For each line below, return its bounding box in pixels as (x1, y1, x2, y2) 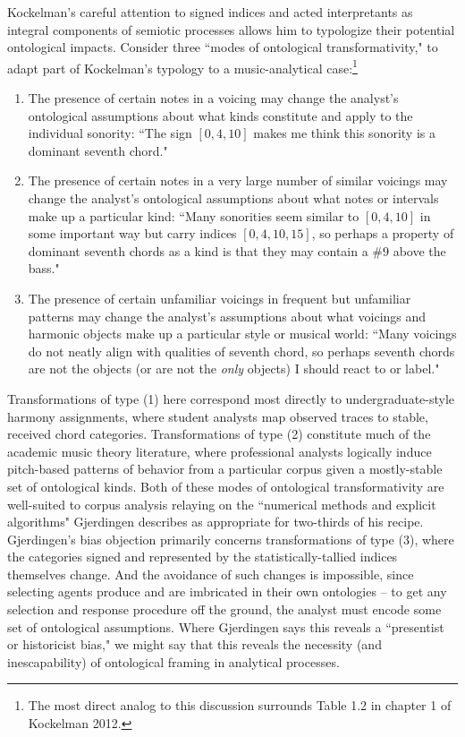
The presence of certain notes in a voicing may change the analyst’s (28, 89, 399, 107)
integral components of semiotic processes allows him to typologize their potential (7, 20, 455, 39)
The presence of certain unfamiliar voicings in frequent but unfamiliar (28, 288, 411, 307)
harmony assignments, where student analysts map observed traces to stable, (7, 407, 428, 425)
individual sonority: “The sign (28, 124, 192, 142)
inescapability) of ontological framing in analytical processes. (7, 652, 340, 671)
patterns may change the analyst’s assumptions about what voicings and (28, 306, 427, 325)
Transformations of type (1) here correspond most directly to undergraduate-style (7, 389, 455, 407)
